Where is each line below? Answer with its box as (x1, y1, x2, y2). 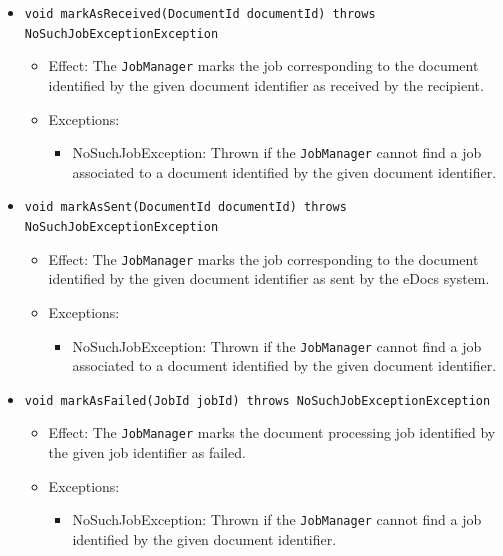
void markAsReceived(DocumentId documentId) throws (24, 7, 376, 21)
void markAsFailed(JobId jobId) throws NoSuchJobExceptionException (24, 393, 491, 408)
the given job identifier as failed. (48, 442, 246, 463)
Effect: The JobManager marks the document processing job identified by (48, 422, 496, 443)
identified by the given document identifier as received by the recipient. (48, 74, 484, 95)
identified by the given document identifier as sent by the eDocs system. (48, 268, 490, 289)
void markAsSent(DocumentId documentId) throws (24, 200, 347, 215)
